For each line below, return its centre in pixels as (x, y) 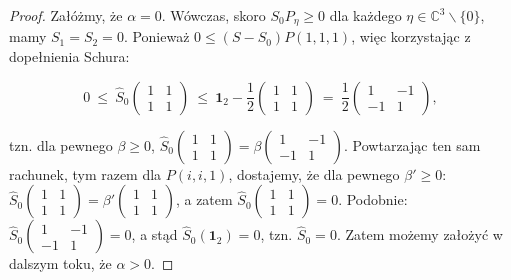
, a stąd (154, 234)
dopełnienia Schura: (69, 56)
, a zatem (204, 199)
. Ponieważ (156, 36)
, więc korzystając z (411, 36)
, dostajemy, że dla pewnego (314, 173)
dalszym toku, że (60, 263)
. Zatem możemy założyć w (419, 234)
